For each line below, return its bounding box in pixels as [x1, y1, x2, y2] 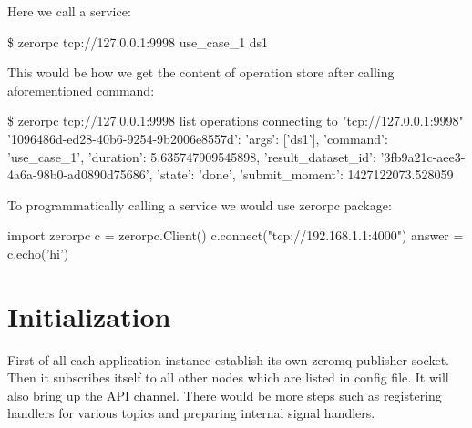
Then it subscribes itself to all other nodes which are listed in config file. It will [7, 368, 449, 387]
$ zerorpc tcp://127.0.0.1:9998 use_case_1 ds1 [7, 32, 269, 51]
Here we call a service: [7, 2, 131, 20]
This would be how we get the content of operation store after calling [7, 63, 395, 82]
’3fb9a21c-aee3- [380, 147, 466, 166]
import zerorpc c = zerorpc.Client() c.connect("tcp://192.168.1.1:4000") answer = [7, 226, 464, 245]
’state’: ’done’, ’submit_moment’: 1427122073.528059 [157, 165, 454, 184]
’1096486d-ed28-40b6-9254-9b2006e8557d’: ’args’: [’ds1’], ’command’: [7, 128, 388, 148]
